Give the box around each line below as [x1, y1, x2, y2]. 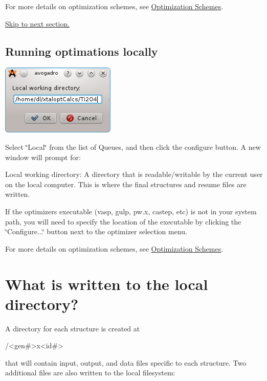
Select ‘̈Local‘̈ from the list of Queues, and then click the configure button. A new [5, 141, 261, 152]
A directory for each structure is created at [5, 323, 140, 333]
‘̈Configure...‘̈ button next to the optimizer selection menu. [5, 226, 188, 237]
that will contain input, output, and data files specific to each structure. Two [5, 357, 247, 368]
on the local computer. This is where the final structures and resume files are [5, 178, 247, 189]
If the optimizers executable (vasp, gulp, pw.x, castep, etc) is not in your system [5, 206, 257, 216]
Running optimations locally [5, 43, 158, 59]
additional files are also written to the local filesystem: [5, 367, 175, 378]
